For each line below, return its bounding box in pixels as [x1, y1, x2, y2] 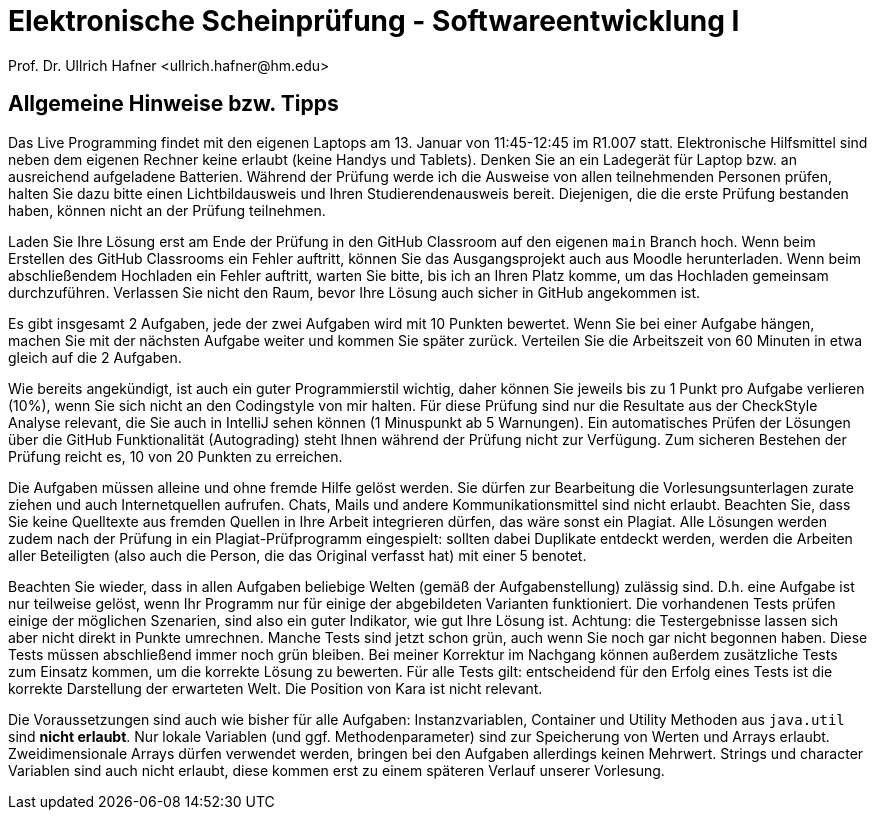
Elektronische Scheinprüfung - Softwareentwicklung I [8, 4, 740, 38]
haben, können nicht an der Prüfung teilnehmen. [8, 201, 326, 219]
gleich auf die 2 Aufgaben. [8, 348, 182, 366]
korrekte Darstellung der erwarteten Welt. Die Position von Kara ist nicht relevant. [8, 679, 543, 697]
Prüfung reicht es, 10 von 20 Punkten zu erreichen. [8, 447, 343, 465]
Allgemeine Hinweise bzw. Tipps [8, 91, 339, 117]
